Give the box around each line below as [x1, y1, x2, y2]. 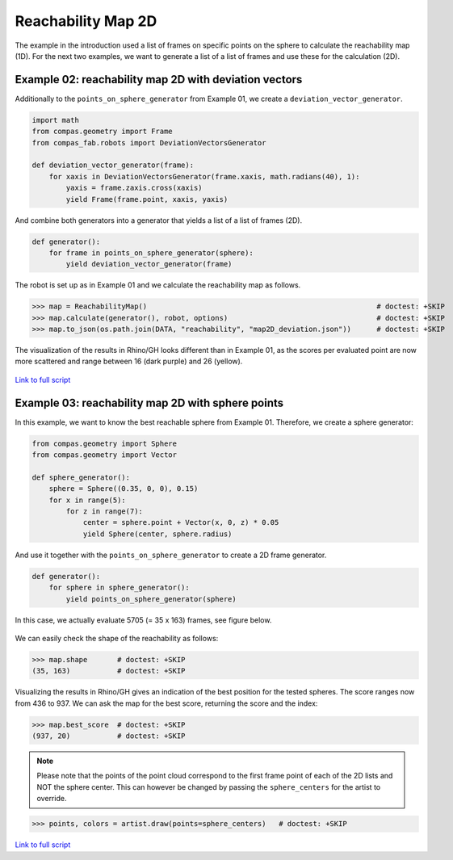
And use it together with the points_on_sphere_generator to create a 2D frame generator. [15, 550, 327, 560]
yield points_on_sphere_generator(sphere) [65, 594, 237, 603]
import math [31, 115, 80, 124]
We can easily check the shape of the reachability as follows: [15, 633, 219, 643]
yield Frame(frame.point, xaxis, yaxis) [65, 195, 229, 203]
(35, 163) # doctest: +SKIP [31, 666, 186, 676]
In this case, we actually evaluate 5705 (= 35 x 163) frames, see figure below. [15, 615, 272, 625]
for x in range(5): [48, 495, 127, 505]
